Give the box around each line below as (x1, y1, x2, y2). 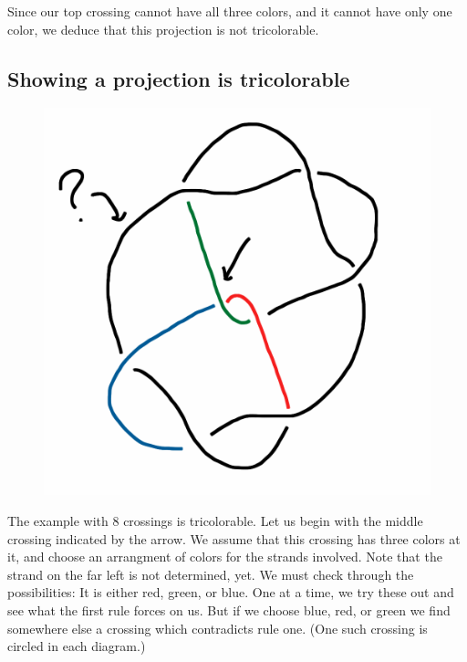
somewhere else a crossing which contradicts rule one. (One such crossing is (7, 618, 428, 637)
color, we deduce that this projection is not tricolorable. (7, 19, 319, 38)
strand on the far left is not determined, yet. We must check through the (7, 564, 414, 583)
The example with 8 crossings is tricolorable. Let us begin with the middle (7, 510, 423, 530)
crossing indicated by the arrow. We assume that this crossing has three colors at (7, 529, 461, 548)
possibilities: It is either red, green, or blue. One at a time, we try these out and (7, 583, 454, 602)
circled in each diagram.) (7, 636, 146, 656)
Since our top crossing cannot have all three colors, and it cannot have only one (7, 2, 452, 20)
